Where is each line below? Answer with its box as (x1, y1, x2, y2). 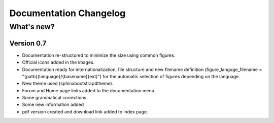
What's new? (9, 22, 55, 31)
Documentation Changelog (9, 8, 126, 19)
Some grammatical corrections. (22, 95, 88, 101)
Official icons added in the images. (22, 59, 95, 66)
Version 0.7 (9, 39, 47, 47)
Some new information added (22, 101, 84, 108)
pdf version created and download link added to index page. (22, 108, 148, 114)
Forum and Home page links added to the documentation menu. (22, 87, 156, 93)
